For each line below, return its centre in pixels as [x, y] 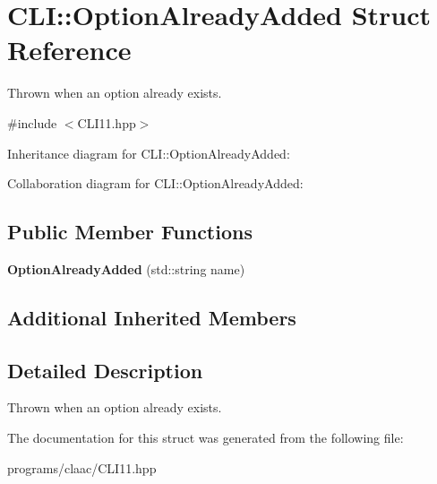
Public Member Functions [130, 232]
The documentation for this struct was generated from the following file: [206, 438]
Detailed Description [105, 370]
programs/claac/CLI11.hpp [82, 467]
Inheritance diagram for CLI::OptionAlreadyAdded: [149, 153]
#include [32, 122]
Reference [69, 50]
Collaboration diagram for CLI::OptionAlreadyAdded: [155, 183]
